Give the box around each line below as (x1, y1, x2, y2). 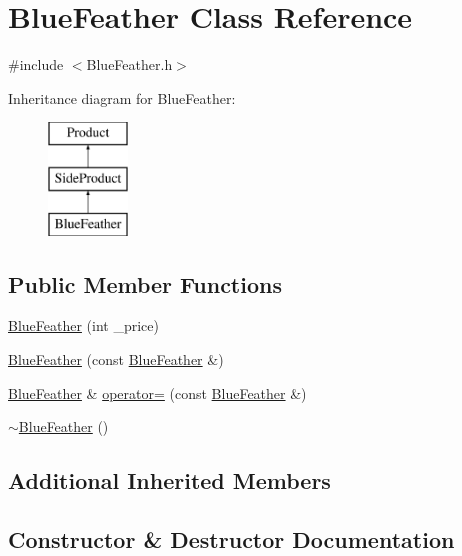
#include (8, 54, 64, 75)
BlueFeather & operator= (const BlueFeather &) (8, 382, 307, 403)
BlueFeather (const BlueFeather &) (8, 349, 224, 370)
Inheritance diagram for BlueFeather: (8, 87, 236, 108)
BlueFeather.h (86, 54, 173, 75)
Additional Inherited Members (8, 465, 331, 496)
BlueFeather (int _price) (8, 315, 159, 336)
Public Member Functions (8, 268, 282, 299)
